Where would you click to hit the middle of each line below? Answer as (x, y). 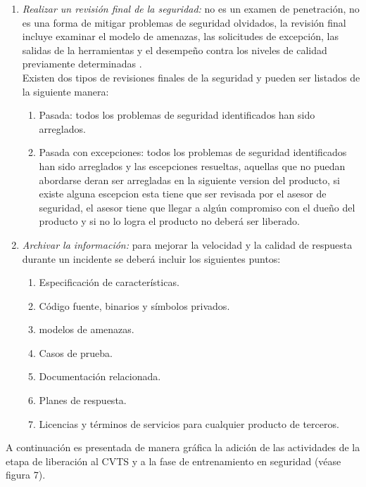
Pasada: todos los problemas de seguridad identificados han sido (177, 115)
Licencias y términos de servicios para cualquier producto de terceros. (189, 423)
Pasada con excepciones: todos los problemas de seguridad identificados (193, 152)
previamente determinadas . (82, 64)
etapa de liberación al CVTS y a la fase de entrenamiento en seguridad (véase (173, 461)
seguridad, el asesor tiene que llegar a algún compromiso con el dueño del (197, 207)
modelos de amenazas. (87, 329)
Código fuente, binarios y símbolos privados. (134, 305)
